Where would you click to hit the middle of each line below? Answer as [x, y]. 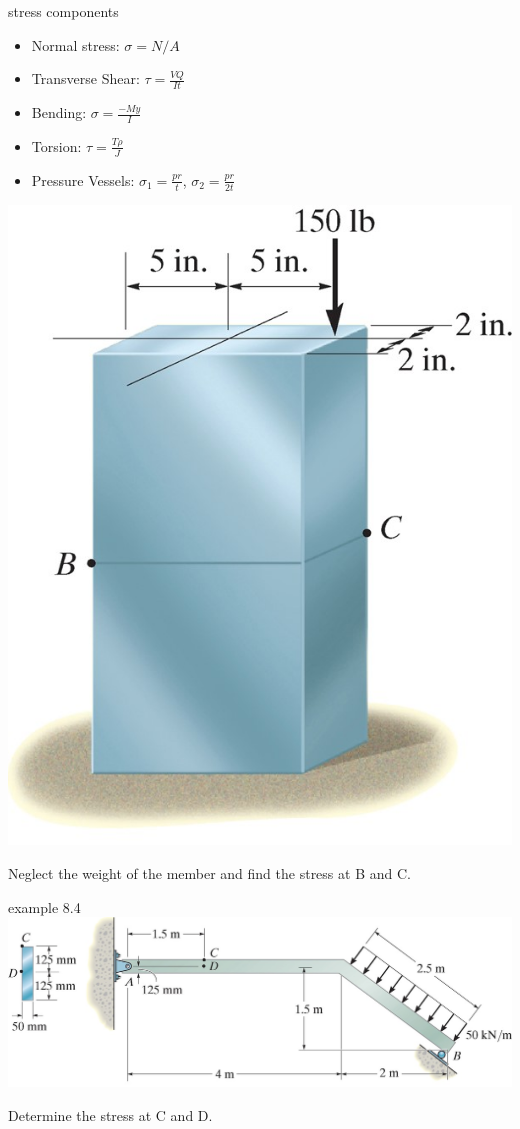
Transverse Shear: [85, 78]
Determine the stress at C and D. [110, 1114]
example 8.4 [44, 906]
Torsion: [56, 145]
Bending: [59, 112]
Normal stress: [75, 44]
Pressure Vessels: [83, 179]
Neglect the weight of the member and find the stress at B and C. [209, 873]
